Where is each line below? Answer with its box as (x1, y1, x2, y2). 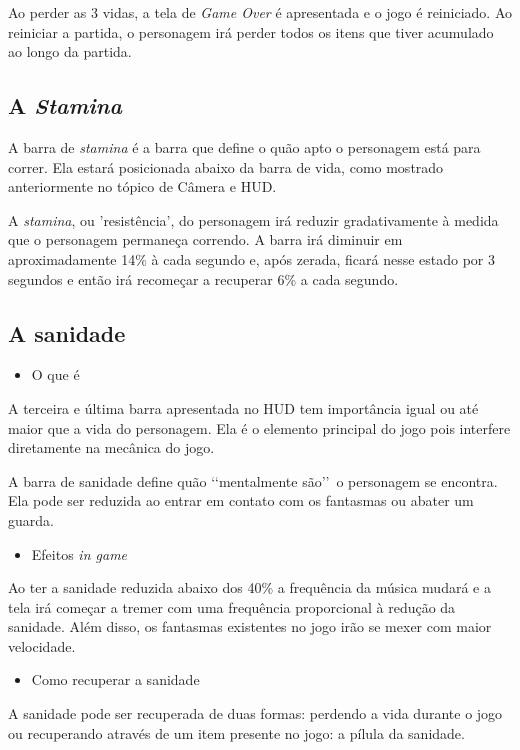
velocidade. (8, 635, 76, 656)
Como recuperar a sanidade (31, 669, 200, 690)
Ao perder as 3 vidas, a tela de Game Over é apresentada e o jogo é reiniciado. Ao (8, 2, 512, 22)
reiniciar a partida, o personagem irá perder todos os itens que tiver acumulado (8, 21, 494, 42)
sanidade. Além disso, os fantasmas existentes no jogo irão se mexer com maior (8, 616, 492, 637)
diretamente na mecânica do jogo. (8, 437, 215, 458)
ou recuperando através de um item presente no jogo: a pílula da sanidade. (8, 722, 465, 743)
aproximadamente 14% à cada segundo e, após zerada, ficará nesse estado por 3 (8, 248, 495, 269)
